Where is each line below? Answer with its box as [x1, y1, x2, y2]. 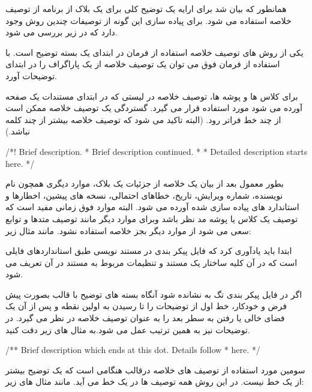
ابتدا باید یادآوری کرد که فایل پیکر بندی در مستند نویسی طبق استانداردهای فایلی [5, 244, 292, 257]
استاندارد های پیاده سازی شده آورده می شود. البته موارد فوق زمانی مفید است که [5, 201, 299, 213]
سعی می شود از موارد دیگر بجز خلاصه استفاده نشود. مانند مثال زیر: [5, 224, 251, 237]
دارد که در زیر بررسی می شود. [5, 26, 118, 38]
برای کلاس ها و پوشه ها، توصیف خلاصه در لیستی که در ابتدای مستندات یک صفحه [5, 89, 298, 102]
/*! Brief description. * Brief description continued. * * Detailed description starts [5, 145, 308, 157]
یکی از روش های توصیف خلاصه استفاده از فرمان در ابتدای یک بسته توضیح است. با [5, 46, 304, 58]
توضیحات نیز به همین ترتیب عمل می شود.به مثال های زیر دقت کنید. [5, 323, 250, 336]
